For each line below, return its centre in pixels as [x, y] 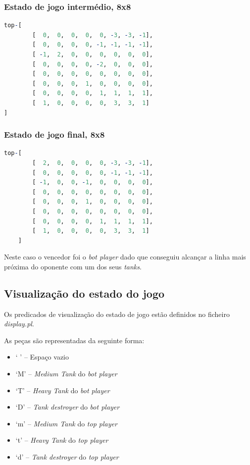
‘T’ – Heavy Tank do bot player [63, 390]
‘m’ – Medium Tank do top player [66, 423]
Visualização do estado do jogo [84, 293]
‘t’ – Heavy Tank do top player [62, 440]
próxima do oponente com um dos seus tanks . [73, 266]
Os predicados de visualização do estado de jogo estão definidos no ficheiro [117, 314]
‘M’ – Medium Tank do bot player [66, 374]
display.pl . [19, 324]
